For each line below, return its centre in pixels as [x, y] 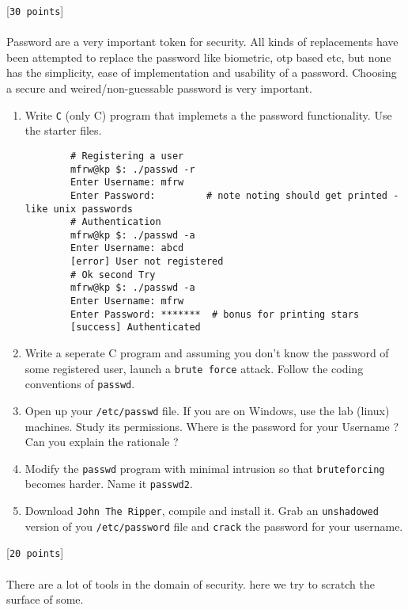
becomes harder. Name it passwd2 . [109, 484]
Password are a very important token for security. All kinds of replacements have [202, 42]
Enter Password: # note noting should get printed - [235, 195]
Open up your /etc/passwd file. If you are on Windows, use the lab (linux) [207, 410]
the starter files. [63, 130]
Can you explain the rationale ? [102, 442]
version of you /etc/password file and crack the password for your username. [214, 526]
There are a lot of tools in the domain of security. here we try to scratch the [191, 583]
